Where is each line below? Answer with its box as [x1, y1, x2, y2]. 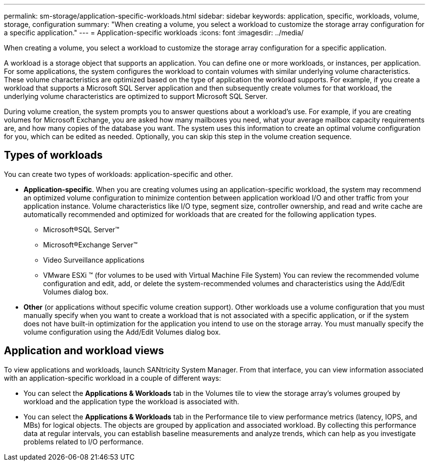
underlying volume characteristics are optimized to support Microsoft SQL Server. [4, 92, 268, 100]
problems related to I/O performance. [24, 437, 143, 446]
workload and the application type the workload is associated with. [24, 397, 239, 406]
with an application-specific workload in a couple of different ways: [4, 373, 221, 382]
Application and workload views [4, 344, 164, 357]
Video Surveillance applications [43, 255, 144, 264]
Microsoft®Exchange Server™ [43, 240, 138, 249]
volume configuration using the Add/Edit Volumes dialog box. [24, 327, 221, 336]
